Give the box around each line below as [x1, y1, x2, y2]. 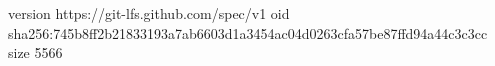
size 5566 [8, 42, 63, 63]
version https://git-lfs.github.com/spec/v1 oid [8, 3, 290, 23]
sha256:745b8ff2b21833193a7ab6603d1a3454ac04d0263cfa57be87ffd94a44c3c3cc [8, 22, 488, 43]
